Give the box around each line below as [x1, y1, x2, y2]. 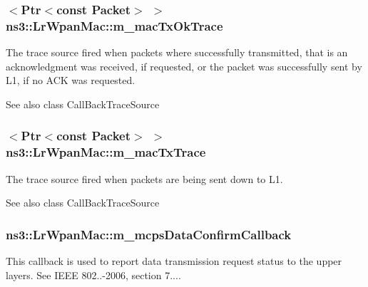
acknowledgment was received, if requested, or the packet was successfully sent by [6, 58, 362, 73]
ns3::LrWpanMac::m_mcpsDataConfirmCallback [6, 225, 292, 243]
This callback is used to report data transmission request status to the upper [6, 254, 342, 268]
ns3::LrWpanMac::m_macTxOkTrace [6, 16, 223, 34]
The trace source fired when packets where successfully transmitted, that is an [6, 45, 348, 60]
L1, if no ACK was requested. [6, 73, 136, 88]
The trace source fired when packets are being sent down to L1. [6, 171, 283, 186]
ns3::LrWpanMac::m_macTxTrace [6, 143, 206, 161]
